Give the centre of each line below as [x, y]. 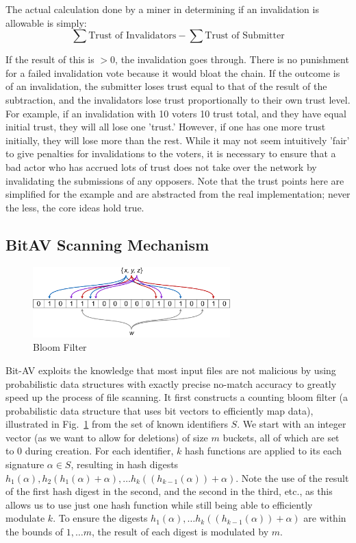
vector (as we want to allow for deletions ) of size [107, 437]
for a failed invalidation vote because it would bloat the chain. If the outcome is [173, 72]
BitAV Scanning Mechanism [107, 244]
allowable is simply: [46, 22]
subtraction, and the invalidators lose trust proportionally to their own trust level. [178, 99]
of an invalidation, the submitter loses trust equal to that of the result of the [166, 86]
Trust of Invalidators [132, 36]
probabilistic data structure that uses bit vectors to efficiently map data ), [160, 410]
